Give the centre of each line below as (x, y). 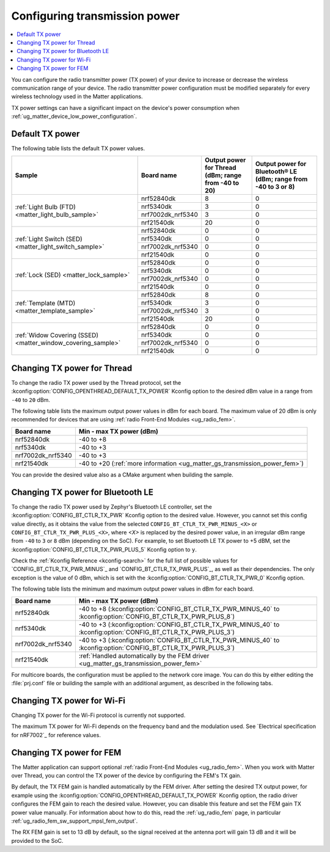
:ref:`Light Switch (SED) (49, 239)
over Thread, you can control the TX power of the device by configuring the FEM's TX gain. (126, 776)
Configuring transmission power (96, 16)
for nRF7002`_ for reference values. (56, 735)
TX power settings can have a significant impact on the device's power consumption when (125, 107)
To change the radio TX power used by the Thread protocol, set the (96, 382)
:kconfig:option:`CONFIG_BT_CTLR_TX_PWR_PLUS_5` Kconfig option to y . (104, 549)
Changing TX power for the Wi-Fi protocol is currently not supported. (98, 715)
